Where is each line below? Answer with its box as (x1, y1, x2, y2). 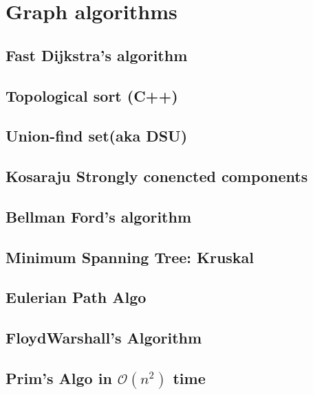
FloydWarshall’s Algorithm (6, 327, 202, 348)
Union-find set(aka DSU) (6, 125, 188, 146)
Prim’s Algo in (6, 368, 112, 389)
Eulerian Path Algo (6, 286, 147, 308)
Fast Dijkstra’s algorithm (6, 44, 188, 65)
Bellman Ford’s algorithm (6, 205, 192, 227)
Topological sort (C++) (6, 84, 178, 106)
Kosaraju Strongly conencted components (6, 166, 308, 187)
